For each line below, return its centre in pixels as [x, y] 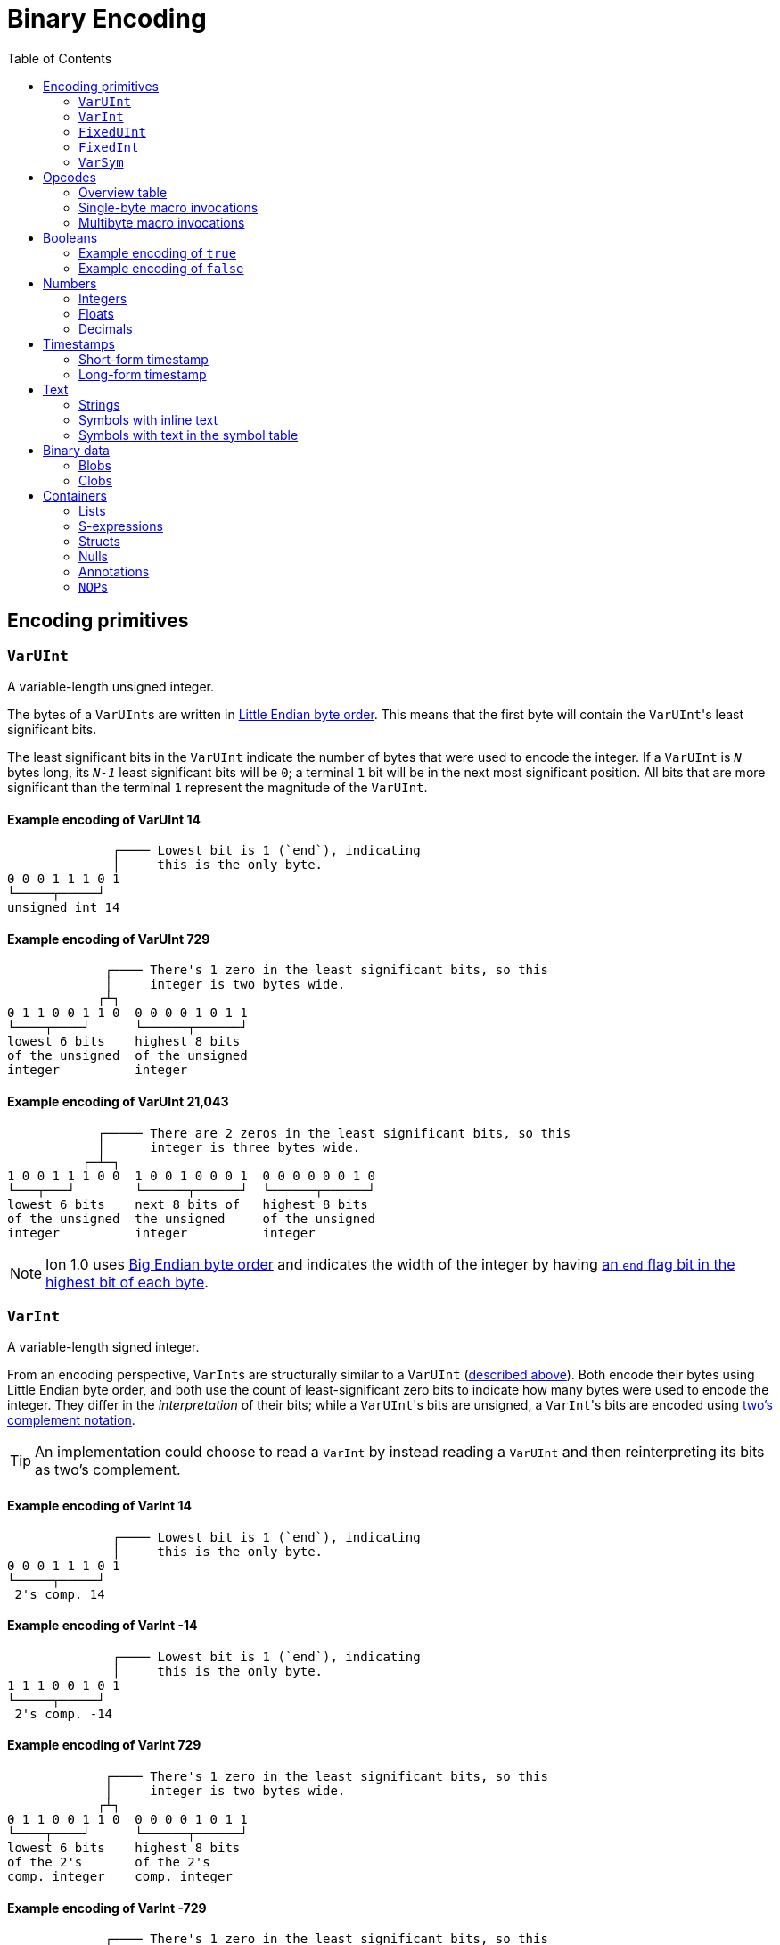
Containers [75, 495]
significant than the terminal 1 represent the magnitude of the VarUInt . [218, 787]
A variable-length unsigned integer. [111, 686]
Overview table [123, 192]
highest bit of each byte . [127, 1282]
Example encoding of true [158, 252]
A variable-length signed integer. [103, 1347]
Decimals [106, 328]
